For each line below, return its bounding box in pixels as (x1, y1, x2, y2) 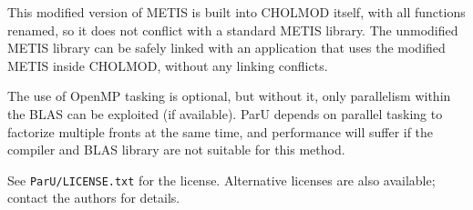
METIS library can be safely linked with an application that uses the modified (7, 38, 446, 57)
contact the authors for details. (7, 188, 180, 207)
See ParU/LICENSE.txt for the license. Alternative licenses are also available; (7, 170, 436, 189)
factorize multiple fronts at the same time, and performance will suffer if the (7, 122, 434, 141)
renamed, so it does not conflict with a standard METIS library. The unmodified (7, 20, 458, 39)
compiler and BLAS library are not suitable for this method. (7, 140, 345, 159)
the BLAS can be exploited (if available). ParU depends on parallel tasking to (7, 104, 443, 123)
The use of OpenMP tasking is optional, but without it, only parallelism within (7, 86, 451, 105)
